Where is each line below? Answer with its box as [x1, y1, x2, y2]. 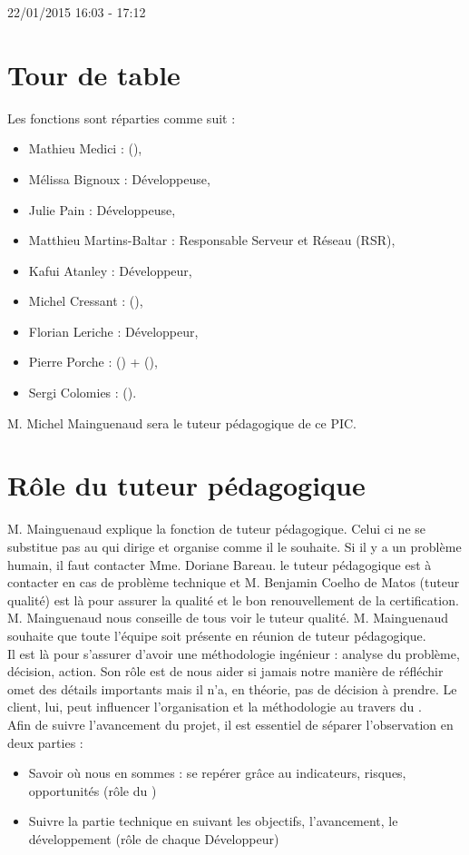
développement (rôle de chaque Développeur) [28, 829, 279, 848]
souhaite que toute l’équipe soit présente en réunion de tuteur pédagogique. [7, 625, 426, 644]
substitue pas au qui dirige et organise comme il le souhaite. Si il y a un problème [7, 536, 462, 555]
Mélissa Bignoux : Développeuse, [28, 169, 210, 188]
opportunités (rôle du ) [28, 781, 157, 800]
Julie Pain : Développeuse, [28, 200, 176, 219]
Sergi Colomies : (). [28, 383, 137, 402]
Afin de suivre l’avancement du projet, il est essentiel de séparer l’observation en [7, 714, 454, 733]
